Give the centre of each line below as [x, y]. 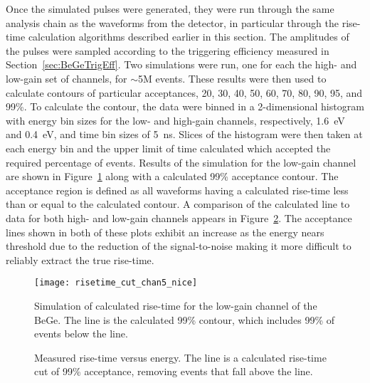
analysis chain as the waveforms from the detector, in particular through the [172, 22]
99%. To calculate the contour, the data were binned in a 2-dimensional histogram [185, 106]
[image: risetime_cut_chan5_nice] [116, 283]
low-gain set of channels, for [67, 78]
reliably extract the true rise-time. [80, 259]
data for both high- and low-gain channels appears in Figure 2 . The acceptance [179, 217]
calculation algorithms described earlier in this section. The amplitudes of [189, 37]
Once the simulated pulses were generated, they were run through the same [170, 9]
